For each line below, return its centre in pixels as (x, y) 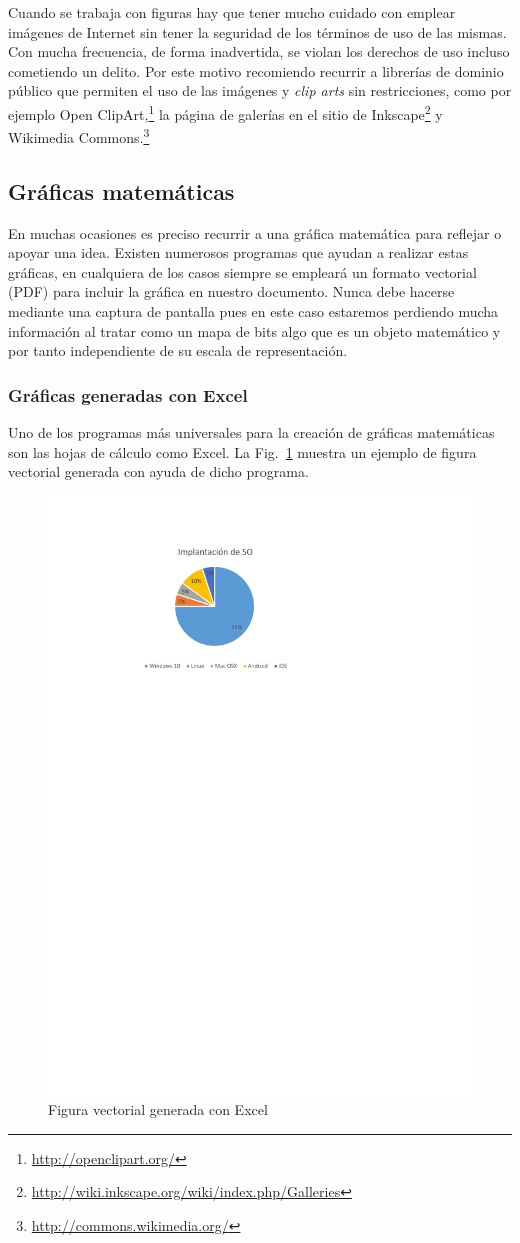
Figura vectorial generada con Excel (158, 1109)
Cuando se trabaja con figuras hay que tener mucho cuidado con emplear (232, 12)
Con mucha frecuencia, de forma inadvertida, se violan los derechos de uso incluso (259, 51)
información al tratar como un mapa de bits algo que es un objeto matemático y (254, 330)
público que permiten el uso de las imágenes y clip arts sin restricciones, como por (260, 90)
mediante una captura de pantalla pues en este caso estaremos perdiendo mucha (253, 311)
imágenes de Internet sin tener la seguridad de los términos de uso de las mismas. (257, 31)
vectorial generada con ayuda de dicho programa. (158, 471)
